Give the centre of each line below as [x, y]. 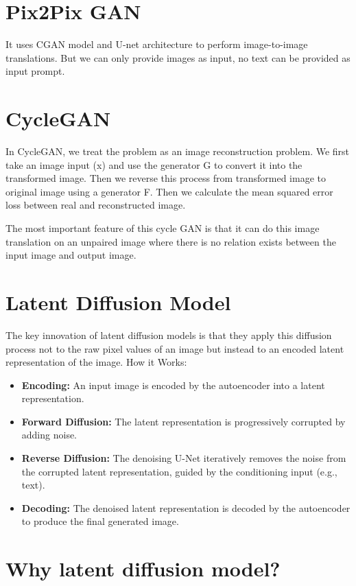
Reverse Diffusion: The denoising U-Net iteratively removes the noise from [184, 458]
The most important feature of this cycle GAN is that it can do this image [163, 228]
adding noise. [49, 435]
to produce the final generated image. [100, 521]
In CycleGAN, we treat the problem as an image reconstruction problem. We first [178, 151]
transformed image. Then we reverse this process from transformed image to [166, 178]
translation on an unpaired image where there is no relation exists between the [171, 241]
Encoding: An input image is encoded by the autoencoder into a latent [173, 385]
